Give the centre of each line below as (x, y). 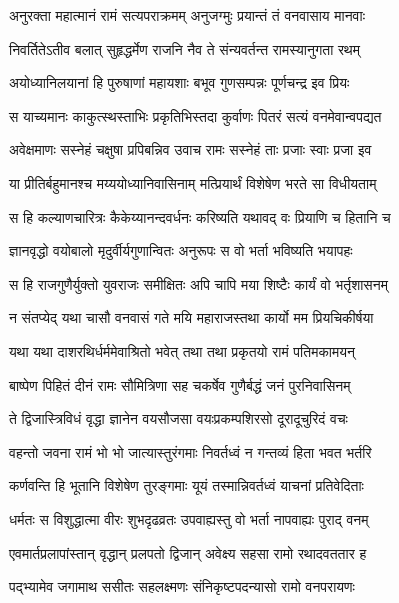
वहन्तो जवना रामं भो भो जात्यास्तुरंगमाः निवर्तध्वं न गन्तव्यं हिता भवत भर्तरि (190, 451)
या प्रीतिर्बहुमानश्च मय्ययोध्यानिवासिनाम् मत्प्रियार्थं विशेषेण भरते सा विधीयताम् (193, 182)
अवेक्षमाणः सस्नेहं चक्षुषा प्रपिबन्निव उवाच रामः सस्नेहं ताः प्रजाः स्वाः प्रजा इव (190, 149)
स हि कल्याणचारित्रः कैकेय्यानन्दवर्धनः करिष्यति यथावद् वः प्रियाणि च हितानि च (200, 216)
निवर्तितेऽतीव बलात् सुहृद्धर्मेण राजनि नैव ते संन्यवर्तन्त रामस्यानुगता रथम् (184, 48)
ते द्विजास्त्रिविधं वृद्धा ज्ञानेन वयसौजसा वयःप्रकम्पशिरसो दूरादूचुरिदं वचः (178, 418)
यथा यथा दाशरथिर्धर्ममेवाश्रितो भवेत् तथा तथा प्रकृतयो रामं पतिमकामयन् (182, 350)
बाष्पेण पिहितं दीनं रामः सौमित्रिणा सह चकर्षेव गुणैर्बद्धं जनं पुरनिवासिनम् (180, 384)
